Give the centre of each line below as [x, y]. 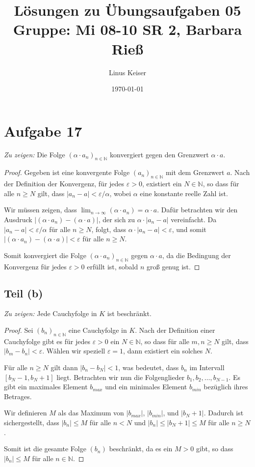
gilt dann [64, 367]
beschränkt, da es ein [141, 449]
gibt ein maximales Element [46, 387]
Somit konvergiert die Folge [45, 255]
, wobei [120, 193]
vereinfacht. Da [194, 219]
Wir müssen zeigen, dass [40, 210]
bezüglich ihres [226, 387]
